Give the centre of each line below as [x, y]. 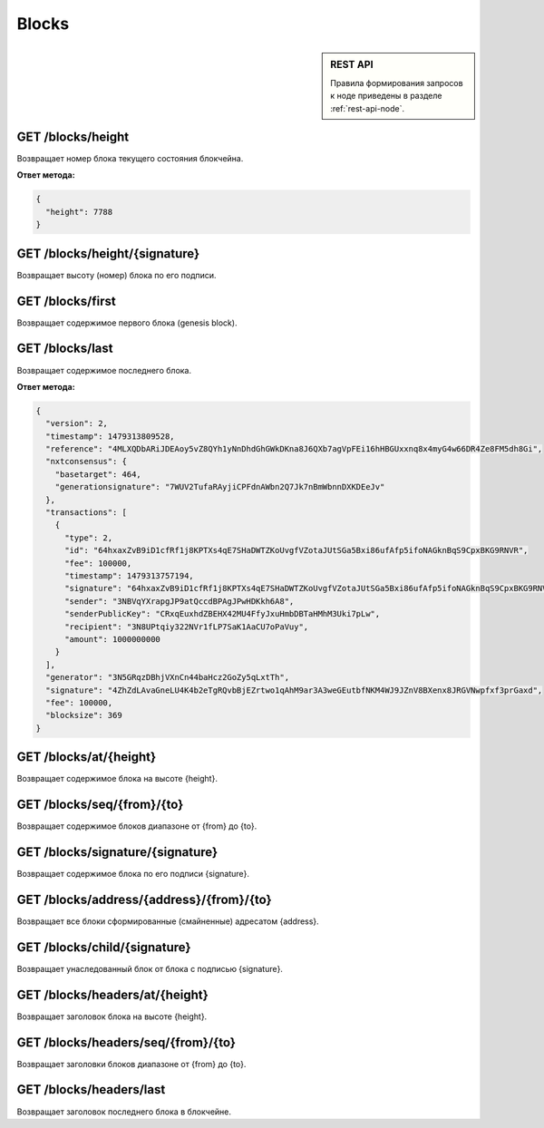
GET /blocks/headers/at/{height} [112, 994]
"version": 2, [77, 423]
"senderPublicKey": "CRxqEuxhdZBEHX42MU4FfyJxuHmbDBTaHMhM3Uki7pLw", [223, 614]
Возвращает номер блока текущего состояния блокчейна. [130, 159]
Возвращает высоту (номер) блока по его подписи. [117, 275]
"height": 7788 [79, 212]
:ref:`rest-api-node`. [368, 108]
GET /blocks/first [67, 301]
